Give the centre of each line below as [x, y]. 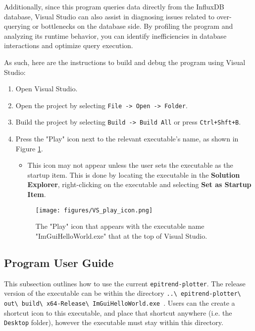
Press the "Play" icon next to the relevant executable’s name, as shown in [127, 139]
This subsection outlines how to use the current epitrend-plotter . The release [125, 283]
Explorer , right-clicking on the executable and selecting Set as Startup [139, 184]
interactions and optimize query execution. [69, 45]
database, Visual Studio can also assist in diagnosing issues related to [109, 16]
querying [17, 26]
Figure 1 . [29, 148]
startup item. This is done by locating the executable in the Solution [134, 174]
